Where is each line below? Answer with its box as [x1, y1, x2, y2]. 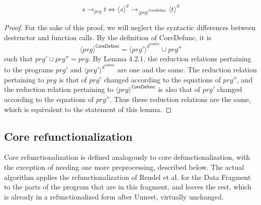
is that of [59, 74, 87, 84]
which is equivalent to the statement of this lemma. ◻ [4, 104, 172, 114]
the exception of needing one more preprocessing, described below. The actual [4, 161, 244, 172]
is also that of [158, 84, 201, 94]
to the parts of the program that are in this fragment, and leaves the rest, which [4, 181, 251, 192]
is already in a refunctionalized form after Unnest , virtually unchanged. [4, 191, 224, 201]
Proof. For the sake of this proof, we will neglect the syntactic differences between [4, 22, 256, 33]
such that [4, 53, 33, 63]
